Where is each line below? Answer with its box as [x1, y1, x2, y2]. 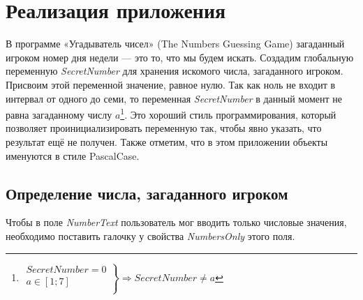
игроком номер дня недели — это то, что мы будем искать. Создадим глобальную [6, 50, 354, 64]
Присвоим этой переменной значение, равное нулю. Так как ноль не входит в [6, 77, 336, 91]
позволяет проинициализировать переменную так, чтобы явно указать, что [6, 121, 322, 135]
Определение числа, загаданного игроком [6, 182, 288, 204]
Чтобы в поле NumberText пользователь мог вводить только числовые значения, [6, 215, 347, 230]
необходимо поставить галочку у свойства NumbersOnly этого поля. [6, 228, 295, 243]
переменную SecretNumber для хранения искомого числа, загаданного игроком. [6, 63, 343, 78]
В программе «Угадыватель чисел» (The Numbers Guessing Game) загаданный [6, 36, 345, 51]
